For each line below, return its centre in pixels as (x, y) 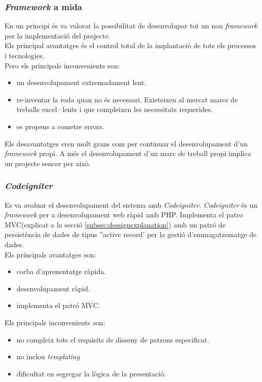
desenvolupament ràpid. (53, 288)
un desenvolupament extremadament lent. (81, 82)
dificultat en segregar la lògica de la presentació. (91, 373)
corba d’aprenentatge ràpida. (61, 271)
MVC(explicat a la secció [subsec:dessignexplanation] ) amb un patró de (115, 224)
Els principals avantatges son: (50, 254)
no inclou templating (48, 356)
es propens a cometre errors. (60, 126)
